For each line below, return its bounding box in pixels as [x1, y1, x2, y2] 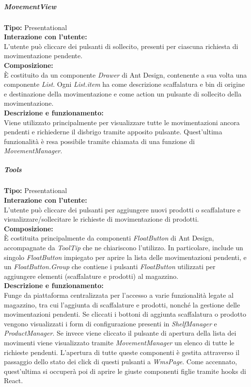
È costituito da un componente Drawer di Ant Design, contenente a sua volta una [4, 69, 247, 80]
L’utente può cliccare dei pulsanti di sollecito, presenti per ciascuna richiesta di [4, 41, 238, 51]
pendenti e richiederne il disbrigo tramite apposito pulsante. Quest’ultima [4, 127, 222, 137]
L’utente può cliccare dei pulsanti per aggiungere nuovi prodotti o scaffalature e [4, 204, 241, 214]
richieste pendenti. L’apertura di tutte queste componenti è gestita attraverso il [4, 347, 240, 357]
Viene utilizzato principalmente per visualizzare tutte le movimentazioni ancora [4, 117, 240, 127]
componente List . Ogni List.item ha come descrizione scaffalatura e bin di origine [4, 79, 245, 89]
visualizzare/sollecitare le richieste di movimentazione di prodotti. [4, 214, 199, 224]
